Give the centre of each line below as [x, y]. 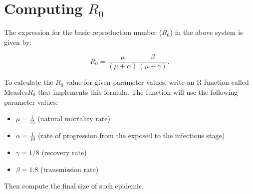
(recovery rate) [64, 152]
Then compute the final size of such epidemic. [74, 186]
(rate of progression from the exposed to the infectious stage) [131, 135]
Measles [16, 92]
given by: [18, 42]
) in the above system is [206, 32]
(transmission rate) [69, 169]
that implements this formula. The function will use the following [138, 92]
